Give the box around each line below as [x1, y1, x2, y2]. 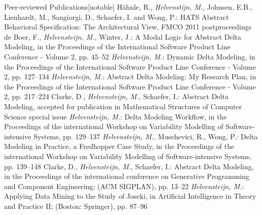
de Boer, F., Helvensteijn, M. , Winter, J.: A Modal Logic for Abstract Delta [4, 31, 242, 42]
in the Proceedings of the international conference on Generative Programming [4, 171, 250, 181]
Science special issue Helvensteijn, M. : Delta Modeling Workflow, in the [4, 111, 227, 121]
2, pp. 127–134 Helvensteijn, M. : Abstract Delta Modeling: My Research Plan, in [4, 71, 256, 82]
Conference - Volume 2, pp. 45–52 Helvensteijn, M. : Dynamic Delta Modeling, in [4, 51, 255, 62]
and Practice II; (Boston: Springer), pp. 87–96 [4, 200, 148, 211]
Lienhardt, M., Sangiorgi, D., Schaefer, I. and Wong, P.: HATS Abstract [4, 11, 229, 22]
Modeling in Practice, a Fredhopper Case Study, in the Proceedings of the [4, 141, 235, 151]
